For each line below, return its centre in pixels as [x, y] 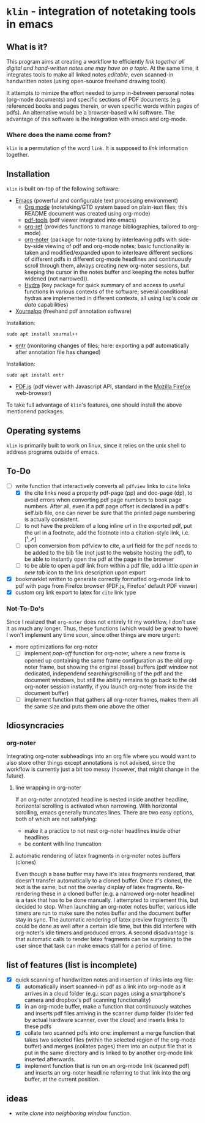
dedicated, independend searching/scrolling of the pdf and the [103, 673]
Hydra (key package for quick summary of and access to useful [105, 285]
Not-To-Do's [25, 609]
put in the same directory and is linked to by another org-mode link [109, 1053]
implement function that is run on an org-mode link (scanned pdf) [107, 1066]
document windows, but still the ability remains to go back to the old [110, 680]
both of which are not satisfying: [56, 819]
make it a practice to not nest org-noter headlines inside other [102, 831]
